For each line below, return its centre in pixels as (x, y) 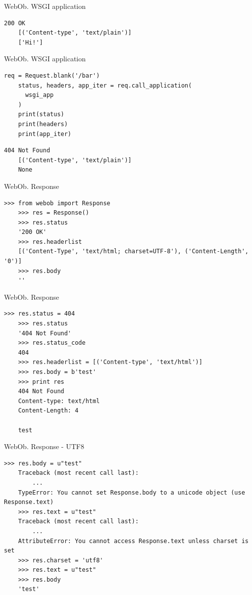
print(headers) (43, 124)
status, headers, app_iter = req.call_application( (105, 85)
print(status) (41, 114)
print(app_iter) (45, 134)
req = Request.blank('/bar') (52, 75)
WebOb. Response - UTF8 (44, 446)
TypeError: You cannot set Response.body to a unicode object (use (131, 492)
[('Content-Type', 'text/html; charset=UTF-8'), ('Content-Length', (133, 252)
